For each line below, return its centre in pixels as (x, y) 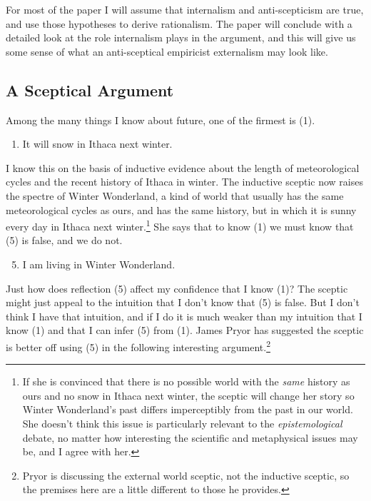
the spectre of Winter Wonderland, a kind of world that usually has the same (175, 195)
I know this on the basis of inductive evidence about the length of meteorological (183, 167)
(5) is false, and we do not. (64, 240)
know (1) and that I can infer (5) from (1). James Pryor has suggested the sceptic (185, 330)
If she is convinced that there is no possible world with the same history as (186, 381)
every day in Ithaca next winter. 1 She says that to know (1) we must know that (180, 225)
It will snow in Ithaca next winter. (97, 144)
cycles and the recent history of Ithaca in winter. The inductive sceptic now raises (184, 182)
